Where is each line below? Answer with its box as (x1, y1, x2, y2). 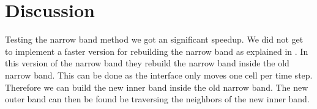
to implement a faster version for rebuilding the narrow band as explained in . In (5, 44, 308, 57)
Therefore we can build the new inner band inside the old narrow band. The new (5, 80, 308, 93)
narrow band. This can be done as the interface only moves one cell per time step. (5, 68, 313, 81)
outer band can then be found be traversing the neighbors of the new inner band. (5, 93, 310, 105)
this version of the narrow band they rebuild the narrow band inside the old (5, 57, 289, 69)
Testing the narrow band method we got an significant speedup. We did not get (5, 33, 304, 46)
